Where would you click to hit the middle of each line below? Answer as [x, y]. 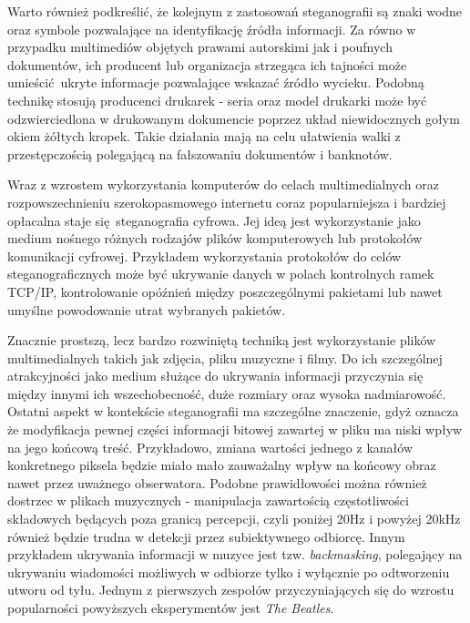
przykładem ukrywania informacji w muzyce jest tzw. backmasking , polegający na [235, 554]
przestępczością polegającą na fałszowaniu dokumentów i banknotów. [200, 153]
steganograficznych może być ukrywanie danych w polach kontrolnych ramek [221, 274]
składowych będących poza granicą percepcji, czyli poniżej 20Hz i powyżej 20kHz [234, 519]
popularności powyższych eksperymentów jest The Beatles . [171, 608]
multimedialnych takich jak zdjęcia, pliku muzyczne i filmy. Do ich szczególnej [225, 357]
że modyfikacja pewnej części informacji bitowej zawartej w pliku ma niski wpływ [235, 429]
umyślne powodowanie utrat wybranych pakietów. [147, 309]
